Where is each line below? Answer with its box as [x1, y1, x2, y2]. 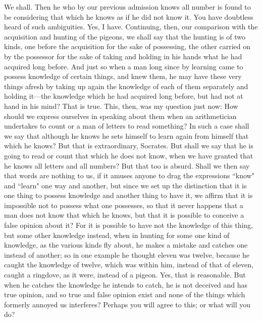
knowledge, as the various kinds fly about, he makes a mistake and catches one [4, 239, 248, 250]
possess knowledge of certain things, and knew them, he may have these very [4, 71, 242, 82]
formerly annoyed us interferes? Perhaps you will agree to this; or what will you [4, 299, 251, 309]
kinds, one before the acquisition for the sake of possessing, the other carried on [4, 41, 251, 52]
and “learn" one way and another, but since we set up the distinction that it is [4, 180, 247, 190]
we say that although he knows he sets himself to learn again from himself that [4, 130, 249, 141]
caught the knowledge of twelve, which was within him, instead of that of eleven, [4, 259, 254, 270]
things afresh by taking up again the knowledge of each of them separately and [4, 81, 248, 91]
